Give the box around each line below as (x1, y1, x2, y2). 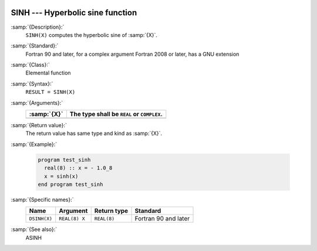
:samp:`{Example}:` (11, 141, 58, 148)
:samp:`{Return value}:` (11, 122, 68, 129)
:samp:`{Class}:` (11, 62, 50, 69)
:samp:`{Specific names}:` (11, 196, 74, 203)
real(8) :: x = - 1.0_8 (44, 165, 113, 171)
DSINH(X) (29, 215, 53, 222)
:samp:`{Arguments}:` (11, 99, 63, 106)
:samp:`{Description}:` (11, 23, 65, 30)
